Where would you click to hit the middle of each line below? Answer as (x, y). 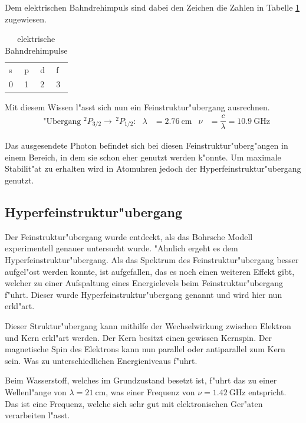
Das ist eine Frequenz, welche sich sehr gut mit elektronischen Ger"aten (134, 403)
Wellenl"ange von (36, 391)
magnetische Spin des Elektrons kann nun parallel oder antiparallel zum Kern (145, 349)
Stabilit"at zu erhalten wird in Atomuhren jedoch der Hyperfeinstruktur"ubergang (153, 168)
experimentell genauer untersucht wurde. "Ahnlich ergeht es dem (121, 248)
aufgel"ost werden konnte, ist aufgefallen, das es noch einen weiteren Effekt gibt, (150, 271)
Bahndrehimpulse (36, 50)
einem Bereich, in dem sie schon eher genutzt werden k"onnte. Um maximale (143, 157)
